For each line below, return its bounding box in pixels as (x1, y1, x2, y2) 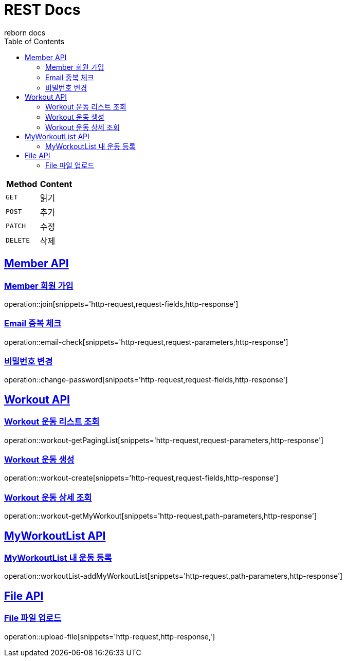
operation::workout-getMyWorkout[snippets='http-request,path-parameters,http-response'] (4, 511, 317, 521)
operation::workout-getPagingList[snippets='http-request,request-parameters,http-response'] (4, 435, 324, 445)
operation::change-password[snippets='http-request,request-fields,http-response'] (4, 375, 288, 384)
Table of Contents (4, 36, 65, 46)
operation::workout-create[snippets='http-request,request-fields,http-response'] (4, 473, 279, 483)
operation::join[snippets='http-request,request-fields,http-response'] (4, 299, 239, 308)
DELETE (6, 236, 30, 245)
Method (6, 178, 38, 189)
